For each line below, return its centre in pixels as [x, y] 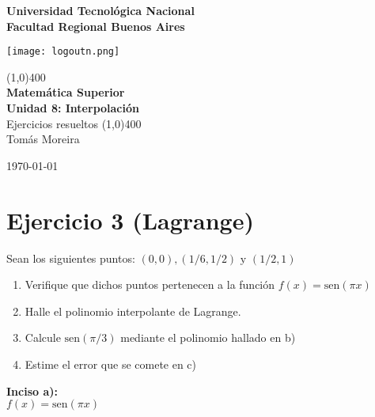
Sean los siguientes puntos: [71, 258]
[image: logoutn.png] [63, 52]
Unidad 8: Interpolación [73, 108]
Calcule [43, 337]
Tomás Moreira [43, 139]
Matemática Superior [66, 92]
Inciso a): [32, 390]
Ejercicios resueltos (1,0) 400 [74, 123]
